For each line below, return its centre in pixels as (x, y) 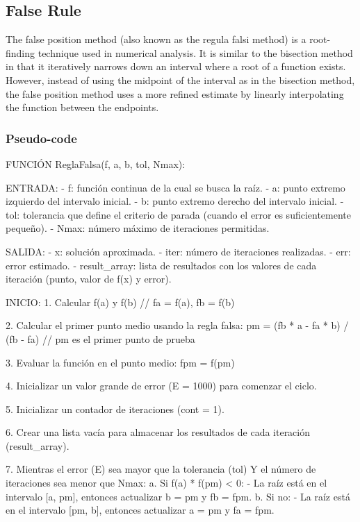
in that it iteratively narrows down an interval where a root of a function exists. (176, 66)
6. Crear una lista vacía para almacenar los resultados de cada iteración (158, 432)
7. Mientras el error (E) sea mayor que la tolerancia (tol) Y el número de (161, 469)
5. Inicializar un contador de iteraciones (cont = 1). (115, 409)
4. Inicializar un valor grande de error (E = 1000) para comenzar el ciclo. (161, 386)
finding (21, 52)
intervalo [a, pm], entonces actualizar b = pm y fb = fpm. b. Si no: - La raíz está (178, 496)
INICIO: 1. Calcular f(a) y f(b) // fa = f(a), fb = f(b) (120, 302)
